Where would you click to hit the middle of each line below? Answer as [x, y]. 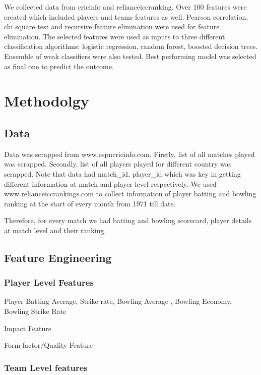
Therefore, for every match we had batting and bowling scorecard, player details [128, 220]
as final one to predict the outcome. [59, 66]
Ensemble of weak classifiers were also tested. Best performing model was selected [130, 56]
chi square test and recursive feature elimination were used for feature [112, 26]
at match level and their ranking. [55, 230]
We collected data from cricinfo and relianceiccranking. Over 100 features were [125, 7]
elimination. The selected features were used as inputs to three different [115, 36]
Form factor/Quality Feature [48, 345]
